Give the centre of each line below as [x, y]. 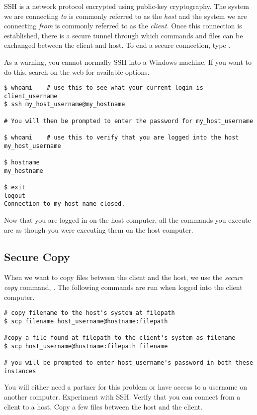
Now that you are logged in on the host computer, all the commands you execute [128, 220]
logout [15, 196]
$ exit [15, 188]
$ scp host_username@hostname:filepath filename [86, 346]
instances [20, 371]
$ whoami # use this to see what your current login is [104, 88]
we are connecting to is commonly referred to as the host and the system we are [126, 16]
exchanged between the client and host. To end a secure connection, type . [117, 45]
